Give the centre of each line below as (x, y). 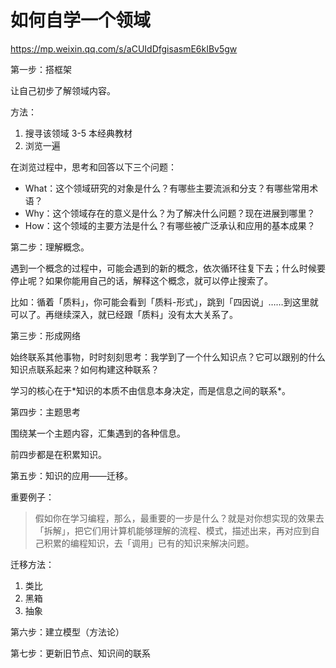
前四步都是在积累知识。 (58, 454)
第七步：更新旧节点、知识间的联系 (80, 653)
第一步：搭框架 (41, 69)
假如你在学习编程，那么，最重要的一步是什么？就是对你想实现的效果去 (179, 518)
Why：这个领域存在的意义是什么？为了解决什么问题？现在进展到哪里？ (170, 213)
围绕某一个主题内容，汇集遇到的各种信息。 (98, 433)
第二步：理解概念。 (50, 247)
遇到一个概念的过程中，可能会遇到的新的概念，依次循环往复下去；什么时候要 (168, 268)
